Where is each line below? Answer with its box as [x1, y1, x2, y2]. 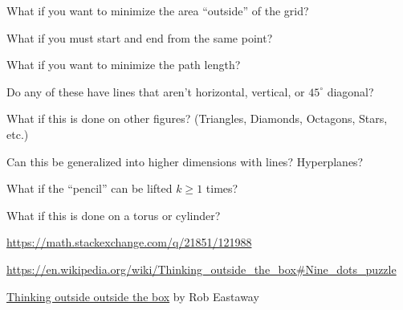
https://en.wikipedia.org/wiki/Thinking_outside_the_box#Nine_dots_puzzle [6, 260, 397, 277]
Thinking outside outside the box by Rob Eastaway [6, 288, 259, 304]
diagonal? [327, 83, 374, 100]
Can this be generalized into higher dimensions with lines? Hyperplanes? [6, 153, 364, 169]
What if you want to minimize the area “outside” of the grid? [6, 2, 309, 18]
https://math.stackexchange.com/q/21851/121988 [6, 234, 252, 251]
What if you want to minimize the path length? [6, 56, 241, 73]
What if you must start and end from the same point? [6, 29, 273, 46]
